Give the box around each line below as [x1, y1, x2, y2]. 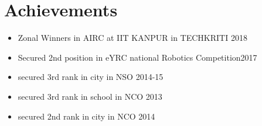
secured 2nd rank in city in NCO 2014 [18, 110, 155, 122]
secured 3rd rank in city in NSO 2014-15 [18, 71, 164, 83]
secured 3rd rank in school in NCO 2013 [18, 90, 162, 102]
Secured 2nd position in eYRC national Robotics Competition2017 [18, 51, 257, 63]
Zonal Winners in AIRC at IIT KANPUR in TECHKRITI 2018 [18, 32, 247, 44]
